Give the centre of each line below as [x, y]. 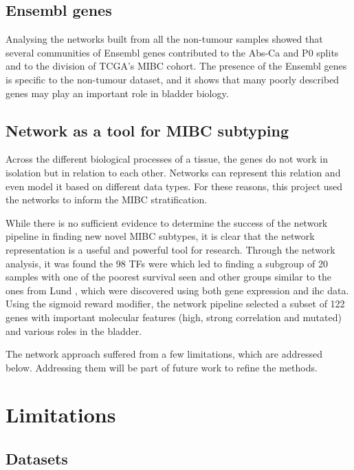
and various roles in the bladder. [74, 330]
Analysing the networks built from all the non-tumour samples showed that [164, 39]
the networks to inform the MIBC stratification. [107, 200]
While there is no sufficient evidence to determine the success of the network [167, 222]
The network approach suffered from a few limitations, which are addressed [164, 354]
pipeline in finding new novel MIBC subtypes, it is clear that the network [160, 236]
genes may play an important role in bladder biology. [117, 93]
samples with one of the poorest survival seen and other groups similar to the [168, 277]
